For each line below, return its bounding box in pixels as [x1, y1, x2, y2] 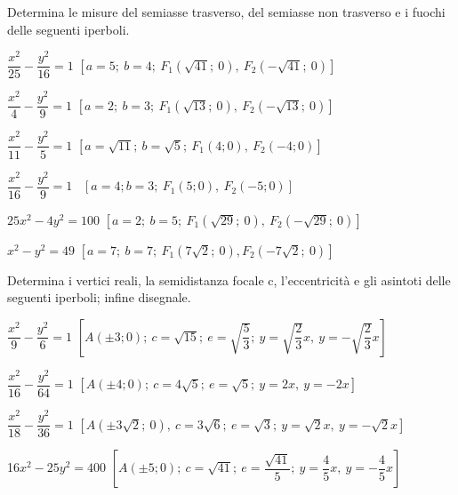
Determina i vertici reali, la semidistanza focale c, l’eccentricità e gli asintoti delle [7, 270, 451, 289]
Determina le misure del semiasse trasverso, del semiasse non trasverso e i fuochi [7, 2, 446, 20]
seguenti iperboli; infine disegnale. [7, 288, 191, 307]
